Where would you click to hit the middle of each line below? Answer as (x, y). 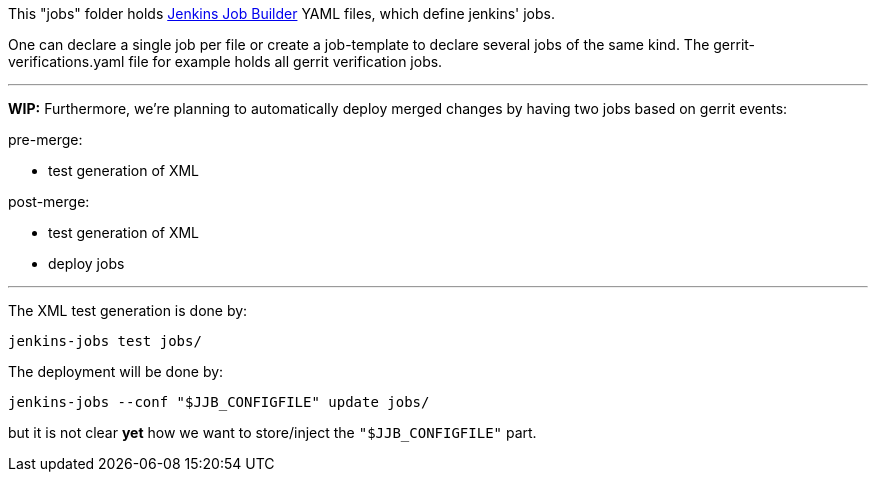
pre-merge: (45, 139)
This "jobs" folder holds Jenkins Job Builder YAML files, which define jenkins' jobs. (281, 13)
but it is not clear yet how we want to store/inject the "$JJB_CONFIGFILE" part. (272, 432)
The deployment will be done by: (116, 371)
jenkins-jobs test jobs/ (105, 341)
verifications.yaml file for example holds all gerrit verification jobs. (225, 61)
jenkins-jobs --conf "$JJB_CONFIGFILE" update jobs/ (219, 402)
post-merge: (49, 201)
